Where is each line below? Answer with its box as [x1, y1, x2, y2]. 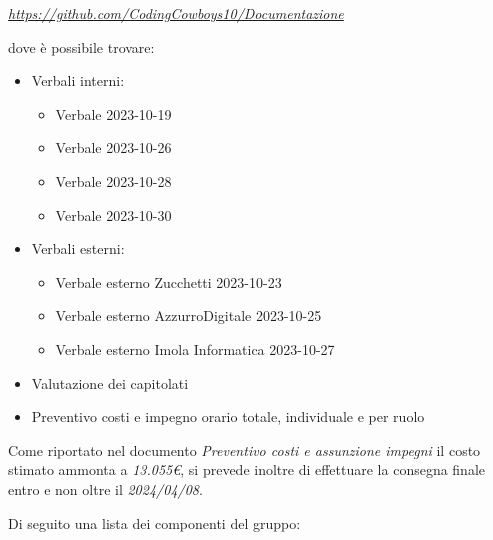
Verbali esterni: [31, 238, 125, 259]
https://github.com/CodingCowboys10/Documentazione [8, 3, 344, 23]
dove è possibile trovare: [8, 36, 155, 57]
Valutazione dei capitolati [31, 372, 189, 393]
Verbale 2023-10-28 [55, 170, 172, 191]
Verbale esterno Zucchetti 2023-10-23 [55, 271, 282, 292]
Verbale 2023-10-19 [55, 103, 172, 124]
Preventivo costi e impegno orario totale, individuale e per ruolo [31, 406, 425, 427]
